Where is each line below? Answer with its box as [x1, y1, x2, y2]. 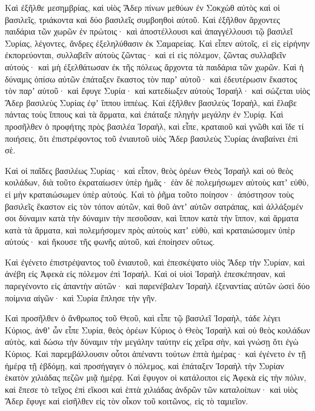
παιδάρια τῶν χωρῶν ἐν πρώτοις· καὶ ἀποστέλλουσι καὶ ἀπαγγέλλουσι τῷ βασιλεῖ [5, 25, 293, 38]
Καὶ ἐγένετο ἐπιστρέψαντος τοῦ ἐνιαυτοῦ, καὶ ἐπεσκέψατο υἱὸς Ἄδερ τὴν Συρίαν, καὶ [5, 255, 305, 268]
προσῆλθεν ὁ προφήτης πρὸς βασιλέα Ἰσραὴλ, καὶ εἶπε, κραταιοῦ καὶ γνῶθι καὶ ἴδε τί [5, 119, 304, 132]
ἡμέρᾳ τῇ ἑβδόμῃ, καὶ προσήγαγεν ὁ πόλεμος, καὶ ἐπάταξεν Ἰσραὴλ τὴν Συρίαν [5, 359, 284, 372]
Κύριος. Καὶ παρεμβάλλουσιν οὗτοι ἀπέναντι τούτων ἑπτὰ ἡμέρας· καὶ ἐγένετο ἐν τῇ [5, 347, 306, 360]
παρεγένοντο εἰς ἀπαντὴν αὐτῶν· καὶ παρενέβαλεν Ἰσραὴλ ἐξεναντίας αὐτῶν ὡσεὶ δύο [5, 279, 310, 292]
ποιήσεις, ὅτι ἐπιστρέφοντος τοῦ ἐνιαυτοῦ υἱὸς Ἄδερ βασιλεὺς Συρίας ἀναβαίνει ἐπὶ [5, 132, 298, 144]
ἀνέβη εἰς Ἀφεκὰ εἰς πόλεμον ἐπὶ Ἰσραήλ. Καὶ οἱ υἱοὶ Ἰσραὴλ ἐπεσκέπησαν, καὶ [5, 267, 286, 280]
